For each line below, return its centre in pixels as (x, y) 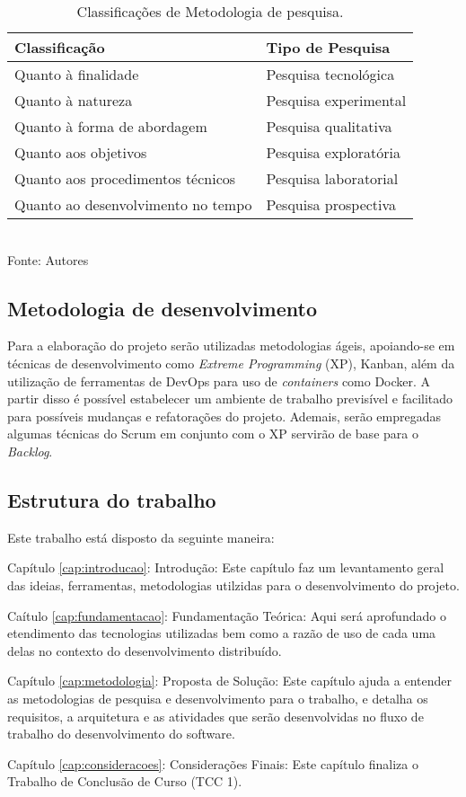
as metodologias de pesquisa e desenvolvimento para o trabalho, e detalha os (218, 698)
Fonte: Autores (48, 259)
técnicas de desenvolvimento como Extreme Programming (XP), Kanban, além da (231, 363)
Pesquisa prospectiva (331, 204)
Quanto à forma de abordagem (111, 126)
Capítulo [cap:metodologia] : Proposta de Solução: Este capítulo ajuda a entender (229, 681)
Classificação (60, 47)
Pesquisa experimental (336, 100)
